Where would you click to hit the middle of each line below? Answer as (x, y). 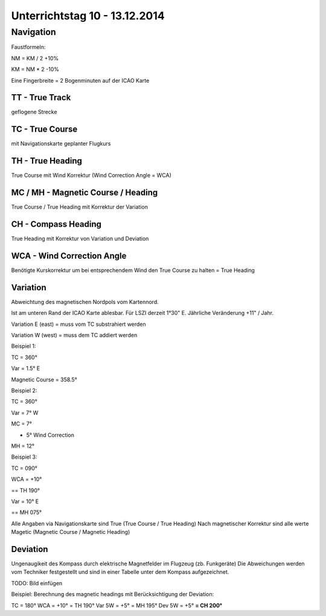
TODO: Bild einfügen (37, 583)
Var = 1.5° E (26, 369)
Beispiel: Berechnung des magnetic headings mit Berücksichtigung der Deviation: (113, 594)
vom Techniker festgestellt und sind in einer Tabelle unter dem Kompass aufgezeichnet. (120, 572)
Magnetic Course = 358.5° (44, 379)
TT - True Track (41, 97)
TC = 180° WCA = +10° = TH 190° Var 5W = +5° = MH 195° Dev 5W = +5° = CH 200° (117, 605)
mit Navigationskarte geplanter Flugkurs (61, 144)
